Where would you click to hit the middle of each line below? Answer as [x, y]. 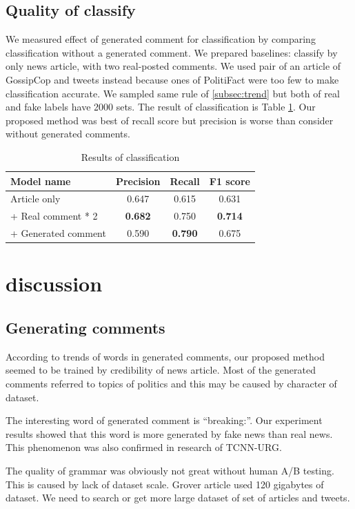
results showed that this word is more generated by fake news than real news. [169, 433]
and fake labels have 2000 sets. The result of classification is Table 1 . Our [161, 107]
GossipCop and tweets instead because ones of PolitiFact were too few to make [172, 79]
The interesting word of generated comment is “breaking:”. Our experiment [164, 420]
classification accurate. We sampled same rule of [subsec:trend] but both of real [173, 93]
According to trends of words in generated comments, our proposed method [165, 356]
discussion [54, 284]
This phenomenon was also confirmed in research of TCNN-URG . [144, 447]
